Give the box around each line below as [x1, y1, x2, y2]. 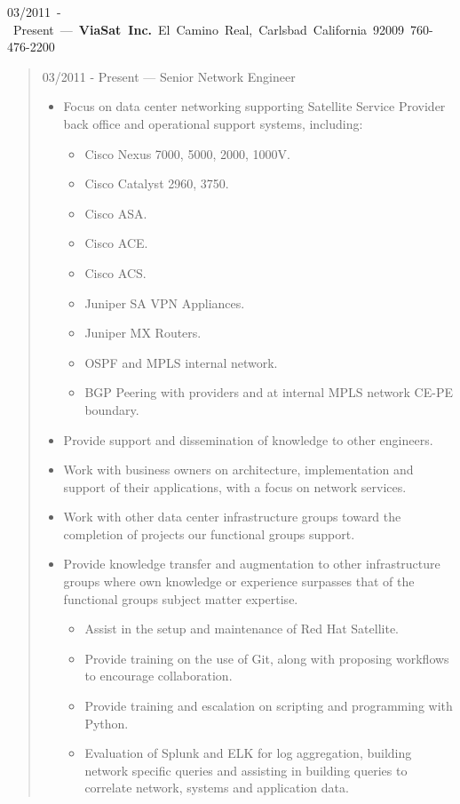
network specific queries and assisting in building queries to [84, 760, 408, 779]
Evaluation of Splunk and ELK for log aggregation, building [84, 744, 412, 762]
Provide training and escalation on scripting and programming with [84, 697, 453, 715]
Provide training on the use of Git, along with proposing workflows [84, 649, 449, 667]
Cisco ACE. [84, 234, 148, 252]
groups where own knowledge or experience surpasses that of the [63, 572, 415, 591]
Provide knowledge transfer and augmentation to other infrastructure [63, 554, 440, 573]
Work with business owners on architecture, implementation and [63, 460, 414, 479]
